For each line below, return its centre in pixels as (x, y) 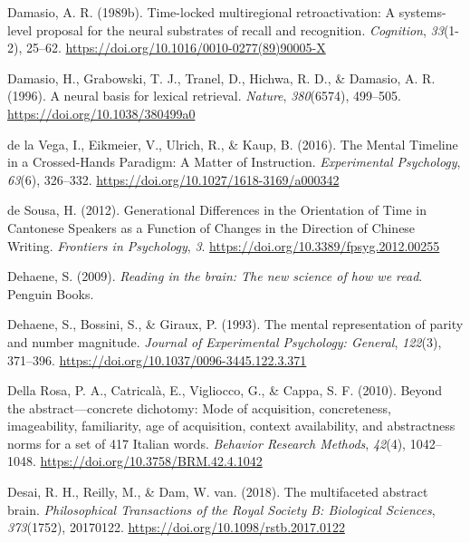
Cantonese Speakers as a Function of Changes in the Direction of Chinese (211, 227)
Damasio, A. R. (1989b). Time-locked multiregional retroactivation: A (201, 12)
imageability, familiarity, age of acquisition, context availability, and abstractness (231, 426)
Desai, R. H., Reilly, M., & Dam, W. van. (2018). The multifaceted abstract (218, 492)
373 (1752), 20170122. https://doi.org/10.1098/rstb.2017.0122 (176, 527)
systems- (422, 12)
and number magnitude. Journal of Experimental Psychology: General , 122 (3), (225, 341)
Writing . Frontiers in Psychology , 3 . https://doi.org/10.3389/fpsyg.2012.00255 (224, 245)
